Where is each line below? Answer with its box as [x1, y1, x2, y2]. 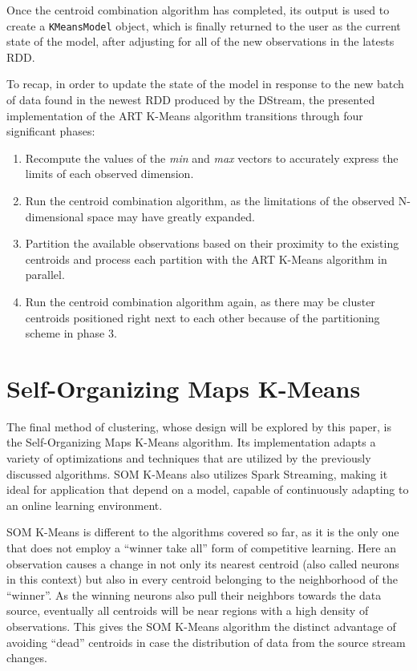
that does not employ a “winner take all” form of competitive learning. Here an [6, 540, 396, 556]
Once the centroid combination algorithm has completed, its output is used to [6, 2, 390, 18]
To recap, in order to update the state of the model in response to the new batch [6, 75, 404, 92]
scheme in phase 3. [25, 325, 117, 342]
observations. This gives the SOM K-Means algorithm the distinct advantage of [6, 618, 396, 634]
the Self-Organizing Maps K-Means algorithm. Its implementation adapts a [6, 434, 376, 451]
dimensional [25, 208, 84, 224]
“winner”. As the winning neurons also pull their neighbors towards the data [6, 586, 382, 603]
